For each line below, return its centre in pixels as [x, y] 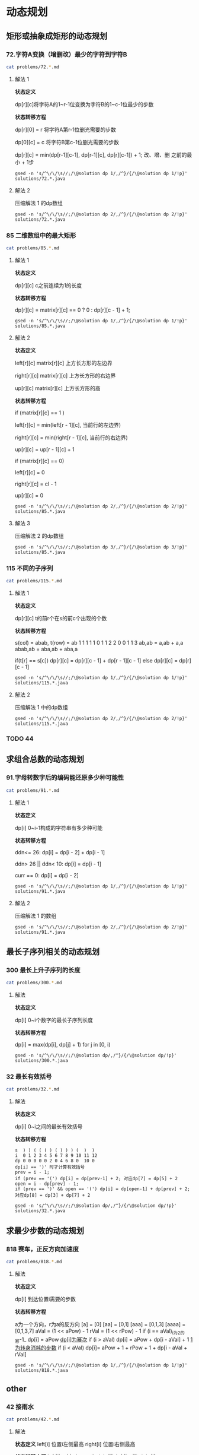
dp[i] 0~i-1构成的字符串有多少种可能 [59, 828]
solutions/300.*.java [41, 1061]
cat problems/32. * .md [33, 1089]
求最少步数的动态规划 [45, 1230]
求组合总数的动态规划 [45, 760]
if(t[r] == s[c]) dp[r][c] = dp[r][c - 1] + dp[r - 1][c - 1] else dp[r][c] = [96, 661]
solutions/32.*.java [40, 1211]
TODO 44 [20, 738]
